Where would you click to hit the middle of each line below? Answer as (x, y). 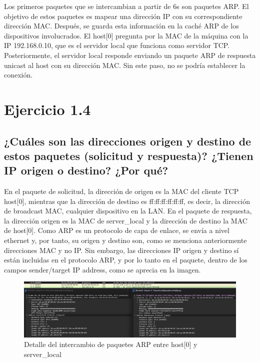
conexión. (18, 75)
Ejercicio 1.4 (47, 109)
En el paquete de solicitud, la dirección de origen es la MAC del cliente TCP (121, 191)
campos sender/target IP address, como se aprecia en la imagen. (102, 269)
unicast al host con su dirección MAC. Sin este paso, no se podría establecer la (125, 65)
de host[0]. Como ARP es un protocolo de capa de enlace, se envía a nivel (117, 230)
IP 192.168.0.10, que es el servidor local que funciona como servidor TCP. (117, 45)
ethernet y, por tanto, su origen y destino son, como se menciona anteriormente (125, 240)
